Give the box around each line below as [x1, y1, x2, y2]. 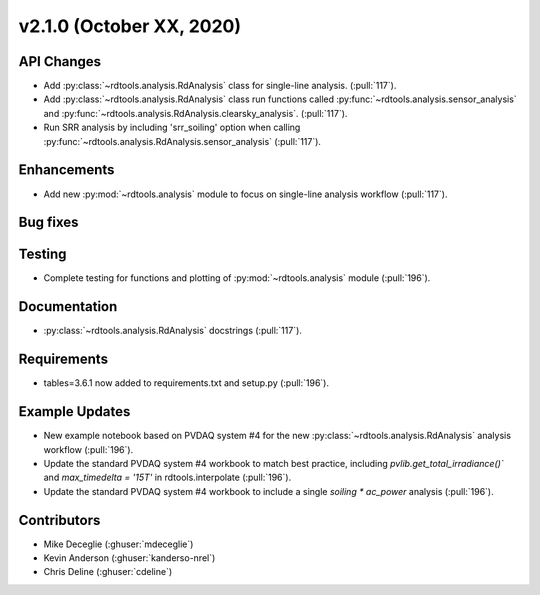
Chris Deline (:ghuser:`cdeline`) [43, 566, 173, 578]
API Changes [18, 53, 102, 70]
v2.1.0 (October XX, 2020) [18, 15, 242, 37]
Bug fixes [18, 214, 79, 231]
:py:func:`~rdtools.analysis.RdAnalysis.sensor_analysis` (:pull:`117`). [43, 135, 322, 147]
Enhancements [18, 161, 115, 179]
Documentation [18, 298, 118, 315]
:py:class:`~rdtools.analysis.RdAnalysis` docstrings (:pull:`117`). [43, 325, 302, 337]
